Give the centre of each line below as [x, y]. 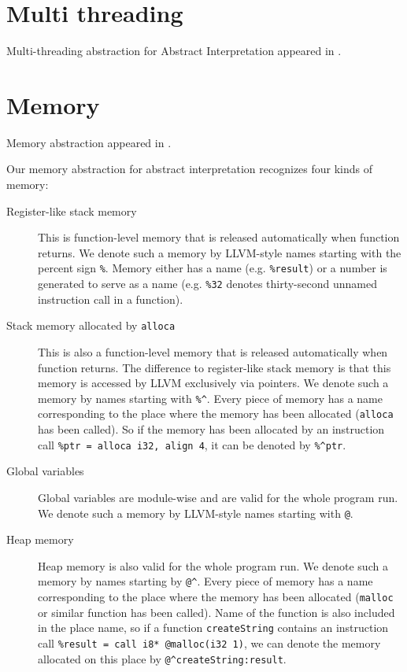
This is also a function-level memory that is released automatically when [213, 351]
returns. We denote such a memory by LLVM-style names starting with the [220, 252]
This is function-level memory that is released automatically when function [219, 237]
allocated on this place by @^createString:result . [162, 658]
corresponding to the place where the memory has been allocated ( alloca [216, 414]
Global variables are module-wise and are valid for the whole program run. [218, 497]
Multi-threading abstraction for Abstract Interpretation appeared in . [174, 51]
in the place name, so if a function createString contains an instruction [213, 628]
